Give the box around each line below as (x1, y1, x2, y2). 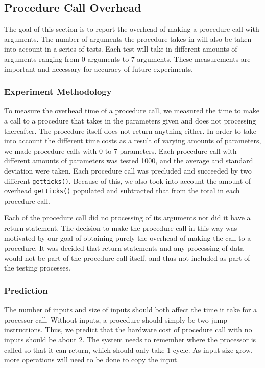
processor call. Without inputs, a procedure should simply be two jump (4, 314, 227, 325)
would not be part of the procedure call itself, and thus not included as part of (4, 252, 250, 263)
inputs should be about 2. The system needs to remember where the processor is (4, 334, 256, 345)
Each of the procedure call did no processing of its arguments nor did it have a (4, 212, 251, 223)
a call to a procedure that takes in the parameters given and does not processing (4, 115, 256, 126)
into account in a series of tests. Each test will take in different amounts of (4, 43, 237, 54)
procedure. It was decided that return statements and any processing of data (4, 242, 244, 253)
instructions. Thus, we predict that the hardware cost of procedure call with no (4, 324, 252, 335)
